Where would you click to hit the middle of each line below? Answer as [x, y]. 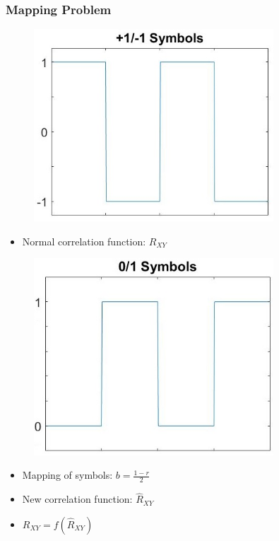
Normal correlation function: [84, 241]
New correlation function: [77, 499]
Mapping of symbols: [67, 475]
